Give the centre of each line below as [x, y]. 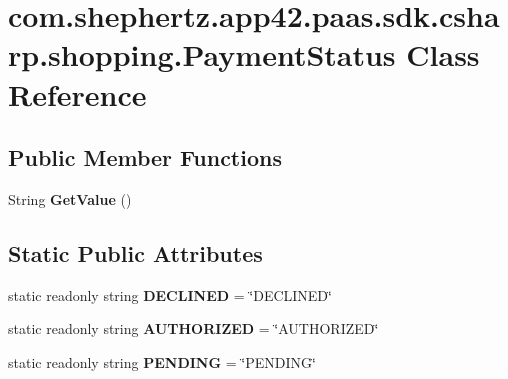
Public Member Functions [145, 157]
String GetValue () [70, 198]
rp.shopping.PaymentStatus [202, 54]
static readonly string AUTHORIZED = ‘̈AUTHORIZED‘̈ [193, 328]
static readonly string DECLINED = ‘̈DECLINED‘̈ [170, 294]
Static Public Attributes [135, 252]
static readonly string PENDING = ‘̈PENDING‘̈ [162, 361]
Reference [77, 93]
